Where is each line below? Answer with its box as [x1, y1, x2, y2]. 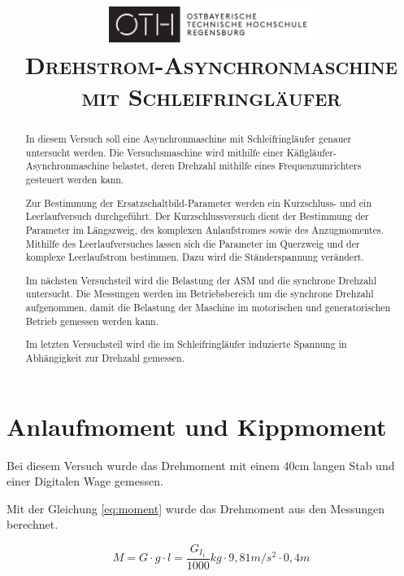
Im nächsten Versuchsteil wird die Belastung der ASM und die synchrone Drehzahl [25, 273, 376, 287]
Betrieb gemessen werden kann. [25, 314, 159, 328]
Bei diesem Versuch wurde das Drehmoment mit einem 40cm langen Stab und [7, 456, 395, 473]
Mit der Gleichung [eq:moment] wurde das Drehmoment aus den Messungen [7, 499, 385, 517]
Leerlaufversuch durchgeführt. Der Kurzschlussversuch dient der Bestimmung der [25, 209, 369, 223]
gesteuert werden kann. [25, 173, 124, 187]
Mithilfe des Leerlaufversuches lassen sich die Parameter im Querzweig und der [25, 236, 360, 250]
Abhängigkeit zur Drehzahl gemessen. [25, 350, 185, 364]
